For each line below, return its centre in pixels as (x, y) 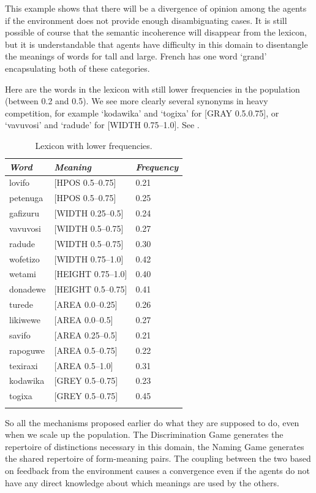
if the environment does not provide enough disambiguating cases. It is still (146, 20)
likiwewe (25, 319)
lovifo (20, 182)
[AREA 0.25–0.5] (86, 334)
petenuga (26, 198)
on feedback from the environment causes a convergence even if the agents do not (158, 470)
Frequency (157, 166)
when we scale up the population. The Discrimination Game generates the (144, 434)
